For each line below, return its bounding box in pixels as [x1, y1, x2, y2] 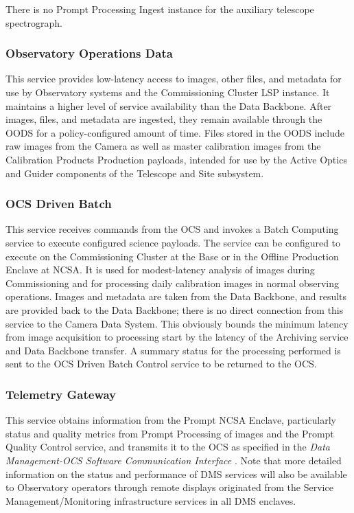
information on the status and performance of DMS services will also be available [5, 466, 347, 481]
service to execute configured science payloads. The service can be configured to [5, 235, 341, 249]
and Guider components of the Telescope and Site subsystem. [5, 166, 264, 180]
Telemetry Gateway [5, 385, 117, 402]
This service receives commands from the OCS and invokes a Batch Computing [5, 222, 339, 236]
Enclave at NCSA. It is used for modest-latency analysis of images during [5, 262, 315, 277]
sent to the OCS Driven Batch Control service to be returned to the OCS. [5, 356, 317, 371]
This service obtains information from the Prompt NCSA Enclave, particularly [5, 413, 336, 427]
